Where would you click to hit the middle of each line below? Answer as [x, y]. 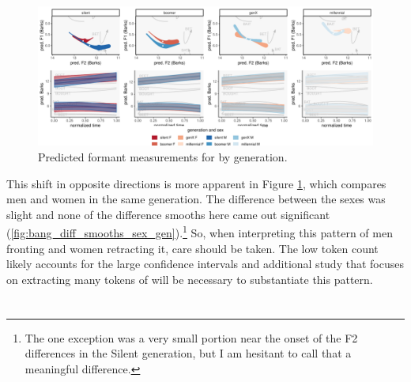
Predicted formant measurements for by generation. [163, 156]
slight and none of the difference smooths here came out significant [168, 214]
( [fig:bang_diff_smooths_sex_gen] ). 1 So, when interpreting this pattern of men [200, 232]
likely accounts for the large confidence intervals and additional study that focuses [205, 264]
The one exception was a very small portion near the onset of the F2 [191, 337]
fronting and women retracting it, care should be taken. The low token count [192, 248]
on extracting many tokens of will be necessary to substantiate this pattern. [190, 279]
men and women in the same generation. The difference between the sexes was [196, 199]
